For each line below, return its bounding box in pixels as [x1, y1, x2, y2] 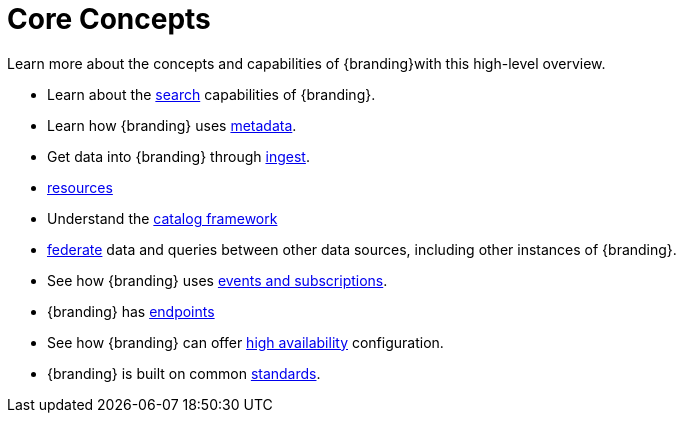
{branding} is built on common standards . [47, 364, 321, 382]
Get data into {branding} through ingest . [47, 147, 310, 165]
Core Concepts [7, 2, 211, 36]
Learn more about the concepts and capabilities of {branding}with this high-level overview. [7, 54, 606, 72]
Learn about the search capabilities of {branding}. [47, 85, 376, 103]
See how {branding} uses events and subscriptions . [47, 271, 388, 289]
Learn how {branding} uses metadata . [47, 116, 297, 134]
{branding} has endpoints [47, 302, 215, 320]
